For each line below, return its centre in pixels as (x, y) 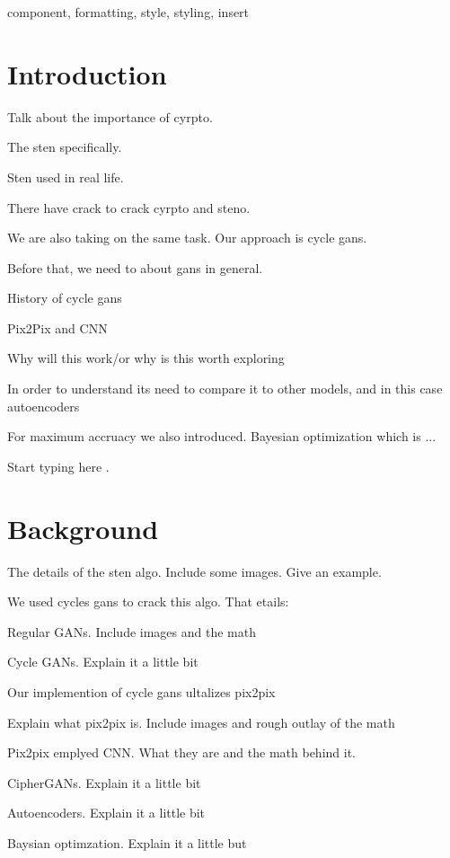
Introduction (87, 73)
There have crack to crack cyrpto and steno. (129, 207)
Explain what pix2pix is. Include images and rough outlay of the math (201, 722)
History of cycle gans (65, 298)
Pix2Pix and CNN (57, 327)
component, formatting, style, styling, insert (128, 12)
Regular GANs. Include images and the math (132, 631)
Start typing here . (58, 466)
